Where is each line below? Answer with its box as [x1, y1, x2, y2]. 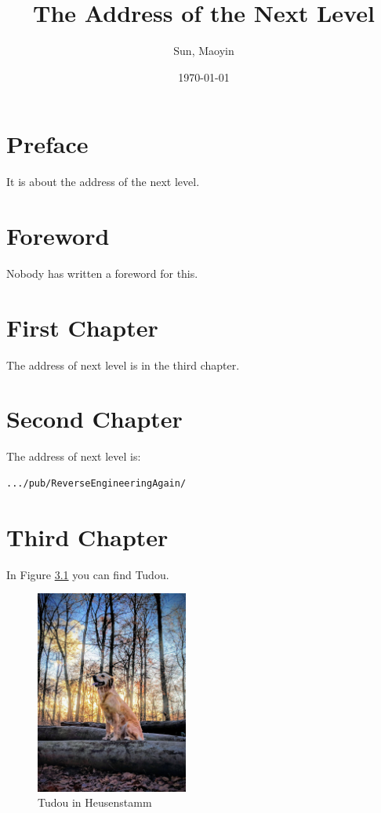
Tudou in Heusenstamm [38, 794, 152, 811]
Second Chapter [6, 403, 183, 435]
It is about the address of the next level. [6, 173, 200, 190]
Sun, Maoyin [173, 42, 234, 59]
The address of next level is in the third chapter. [6, 356, 240, 373]
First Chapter [6, 311, 158, 343]
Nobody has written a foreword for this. [6, 264, 198, 281]
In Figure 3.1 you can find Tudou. [6, 566, 169, 582]
